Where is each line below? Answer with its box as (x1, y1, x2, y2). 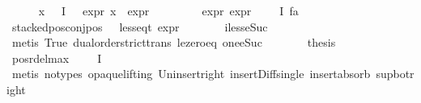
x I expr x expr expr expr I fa (38, 2, 299, 19)
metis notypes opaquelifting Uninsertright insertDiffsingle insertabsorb (11, 65, 371, 82)
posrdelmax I (11, 49, 102, 66)
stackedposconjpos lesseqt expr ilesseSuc (11, 18, 268, 35)
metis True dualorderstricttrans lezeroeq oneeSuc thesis (11, 34, 336, 51)
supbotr (376, 65, 415, 82)
